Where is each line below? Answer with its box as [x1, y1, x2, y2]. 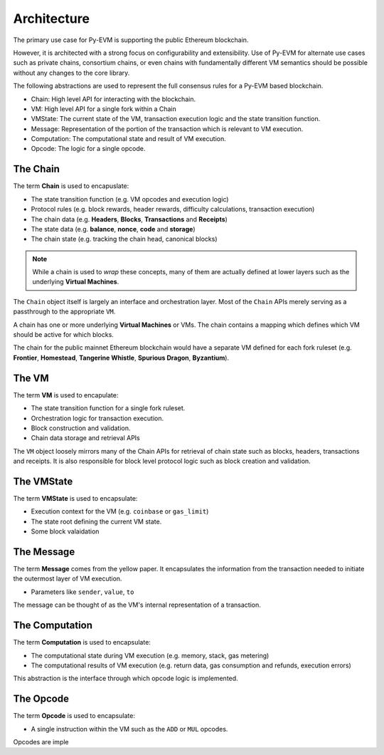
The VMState [13, 475, 73, 487]
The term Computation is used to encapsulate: [13, 638, 151, 647]
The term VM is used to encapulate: [13, 390, 119, 399]
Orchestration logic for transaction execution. [31, 414, 164, 422]
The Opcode [13, 693, 69, 705]
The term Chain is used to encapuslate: [13, 182, 129, 190]
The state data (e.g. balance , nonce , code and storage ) [31, 224, 196, 233]
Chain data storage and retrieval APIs [31, 434, 140, 442]
